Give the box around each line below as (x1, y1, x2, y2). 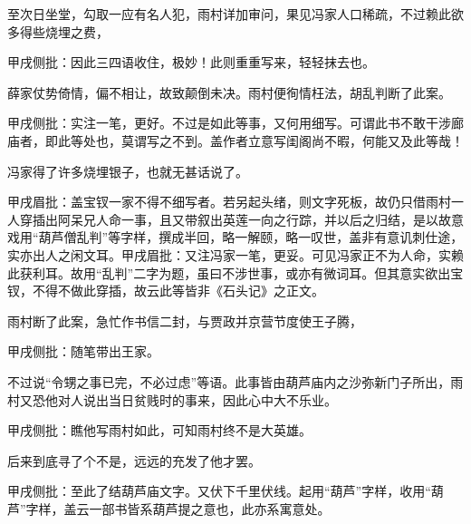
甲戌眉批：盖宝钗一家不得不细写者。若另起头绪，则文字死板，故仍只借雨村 (7, 192, 451, 211)
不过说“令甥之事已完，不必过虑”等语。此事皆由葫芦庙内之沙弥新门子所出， (7, 372, 451, 391)
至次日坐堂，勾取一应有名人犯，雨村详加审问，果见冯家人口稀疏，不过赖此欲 (7, 5, 464, 23)
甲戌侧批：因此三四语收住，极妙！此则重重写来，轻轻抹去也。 (7, 53, 375, 72)
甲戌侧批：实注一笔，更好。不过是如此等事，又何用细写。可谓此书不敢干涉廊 (7, 113, 464, 132)
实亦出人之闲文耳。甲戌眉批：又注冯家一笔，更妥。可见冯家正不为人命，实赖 (7, 245, 464, 264)
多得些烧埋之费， (7, 22, 109, 41)
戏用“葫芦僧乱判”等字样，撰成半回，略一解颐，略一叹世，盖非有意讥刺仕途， (7, 228, 464, 247)
